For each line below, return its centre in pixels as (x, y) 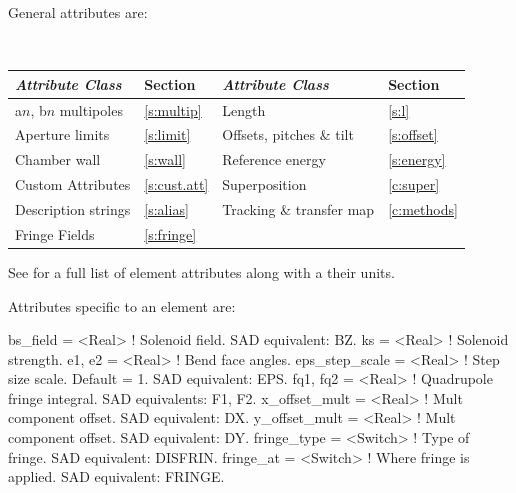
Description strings (73, 208)
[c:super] (414, 184)
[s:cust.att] (176, 184)
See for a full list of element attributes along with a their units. (201, 271)
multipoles (91, 109)
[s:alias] (166, 208)
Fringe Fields (55, 233)
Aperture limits (62, 134)
